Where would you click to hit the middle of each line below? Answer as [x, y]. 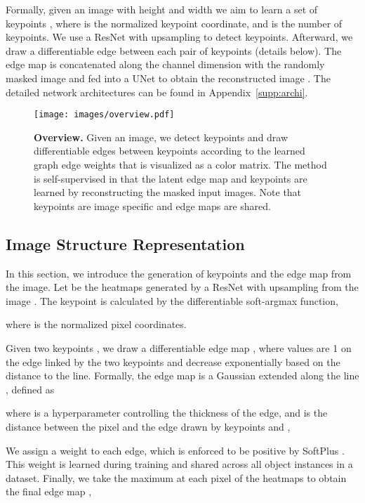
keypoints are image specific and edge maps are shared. [152, 205]
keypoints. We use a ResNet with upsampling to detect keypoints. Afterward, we [179, 37]
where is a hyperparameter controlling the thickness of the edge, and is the [167, 413]
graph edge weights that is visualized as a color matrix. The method [180, 164]
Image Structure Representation [125, 243]
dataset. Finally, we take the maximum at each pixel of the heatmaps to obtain [176, 477]
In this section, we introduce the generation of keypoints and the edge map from [179, 273]
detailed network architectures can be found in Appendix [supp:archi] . [157, 92]
